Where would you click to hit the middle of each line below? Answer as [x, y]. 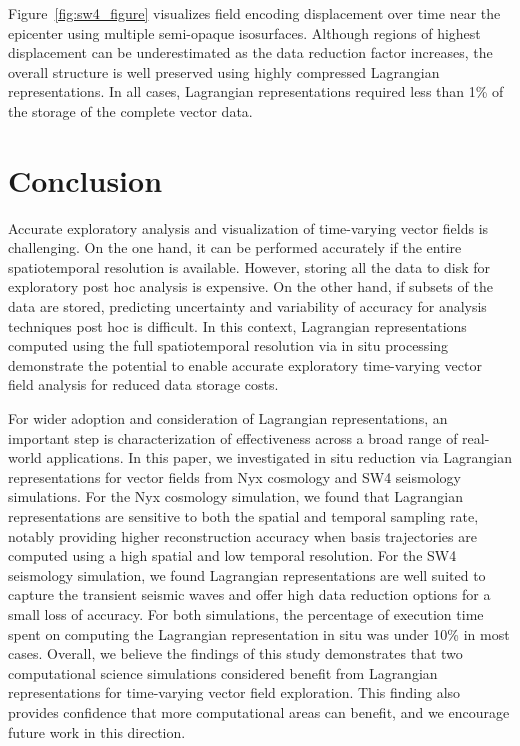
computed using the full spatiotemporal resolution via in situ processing [228, 345]
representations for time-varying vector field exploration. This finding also [234, 692]
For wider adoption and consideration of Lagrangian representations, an [228, 418]
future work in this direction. [97, 731]
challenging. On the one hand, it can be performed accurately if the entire [235, 247]
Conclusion [85, 179]
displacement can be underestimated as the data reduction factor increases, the [250, 52]
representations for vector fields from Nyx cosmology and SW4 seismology [234, 476]
